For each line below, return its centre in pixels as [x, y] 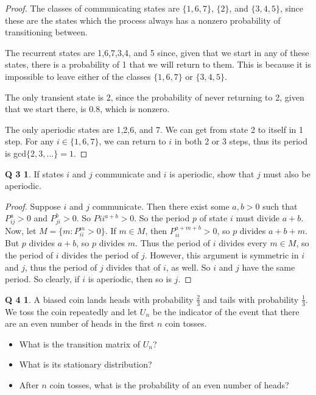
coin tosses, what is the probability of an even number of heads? [169, 385]
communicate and [128, 173]
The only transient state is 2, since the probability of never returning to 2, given [155, 97]
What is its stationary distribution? [86, 364]
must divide [258, 218]
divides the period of [100, 255]
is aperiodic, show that [212, 173]
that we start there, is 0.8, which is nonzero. [87, 109]
